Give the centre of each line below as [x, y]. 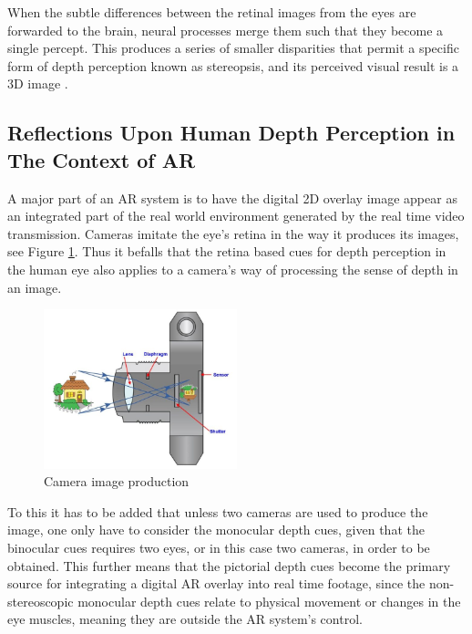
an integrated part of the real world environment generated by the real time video [236, 216]
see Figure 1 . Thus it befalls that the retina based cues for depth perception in [227, 251]
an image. [35, 287]
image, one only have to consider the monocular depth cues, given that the [216, 530]
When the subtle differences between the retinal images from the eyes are [212, 12]
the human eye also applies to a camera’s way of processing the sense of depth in [233, 269]
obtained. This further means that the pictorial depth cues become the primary [229, 565]
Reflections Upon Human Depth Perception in [231, 133]
